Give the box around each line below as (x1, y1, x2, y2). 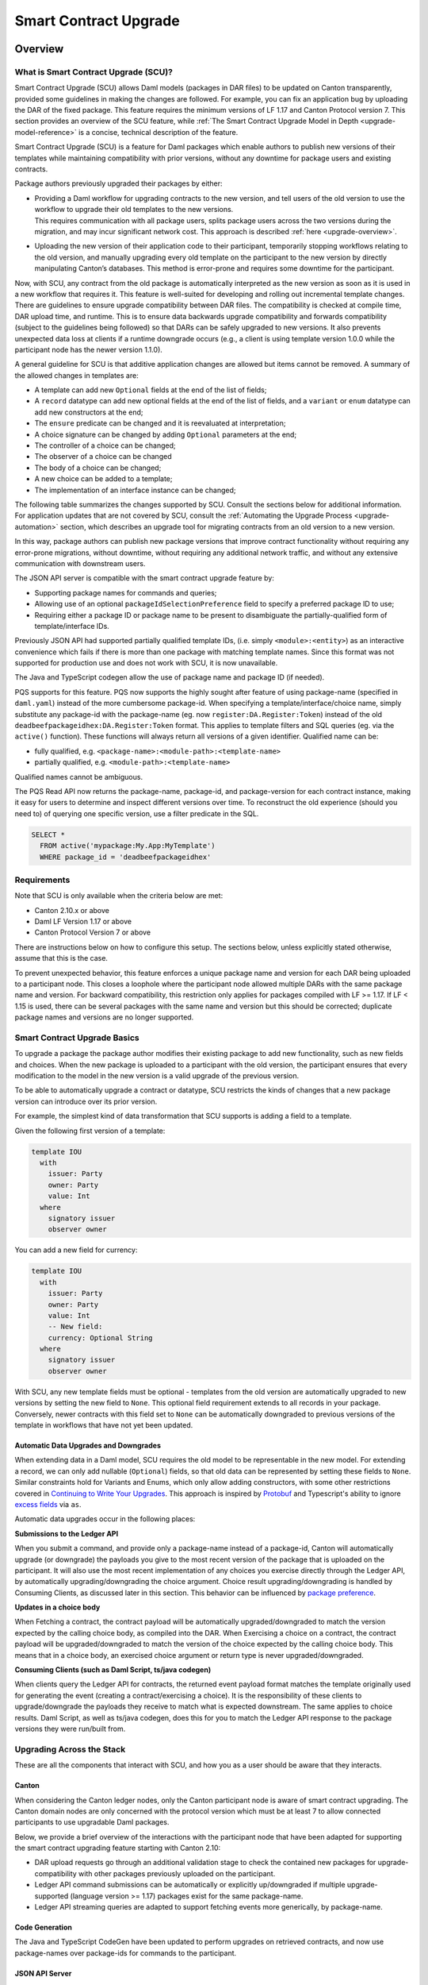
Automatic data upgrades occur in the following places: (14, 1514, 196, 1524)
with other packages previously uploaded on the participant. (78, 1868, 276, 1878)
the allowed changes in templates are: (14, 370, 139, 380)
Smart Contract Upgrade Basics (14, 1032, 139, 1043)
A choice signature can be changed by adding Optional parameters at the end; (34, 430, 297, 439)
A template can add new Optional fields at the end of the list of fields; (34, 385, 267, 395)
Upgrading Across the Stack (14, 1744, 126, 1755)
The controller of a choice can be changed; (34, 441, 176, 450)
